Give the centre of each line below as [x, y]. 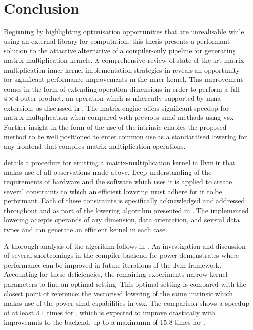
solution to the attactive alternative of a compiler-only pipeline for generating [120, 50]
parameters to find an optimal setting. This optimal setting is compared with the [125, 283]
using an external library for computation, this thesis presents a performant [117, 41]
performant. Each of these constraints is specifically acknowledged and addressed [125, 201]
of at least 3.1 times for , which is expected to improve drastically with [110, 312]
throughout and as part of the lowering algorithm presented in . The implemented [126, 210]
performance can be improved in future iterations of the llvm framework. [113, 264]
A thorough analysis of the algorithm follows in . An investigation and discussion [125, 245]
